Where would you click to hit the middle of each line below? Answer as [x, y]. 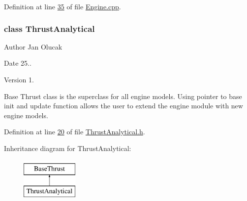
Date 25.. [18, 63]
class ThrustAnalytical [49, 28]
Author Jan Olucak [33, 46]
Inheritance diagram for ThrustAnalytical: [68, 148]
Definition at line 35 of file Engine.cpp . [62, 6]
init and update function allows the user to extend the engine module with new [123, 106]
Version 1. [19, 79]
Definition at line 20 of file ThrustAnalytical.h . [75, 132]
